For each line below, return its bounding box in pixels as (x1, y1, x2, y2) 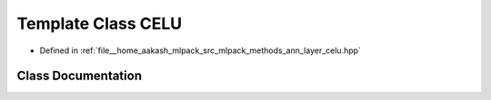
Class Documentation (16, 68, 143, 84)
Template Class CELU (16, 14, 183, 33)
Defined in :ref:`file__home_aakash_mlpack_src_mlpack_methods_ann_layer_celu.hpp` (39, 45, 361, 56)
